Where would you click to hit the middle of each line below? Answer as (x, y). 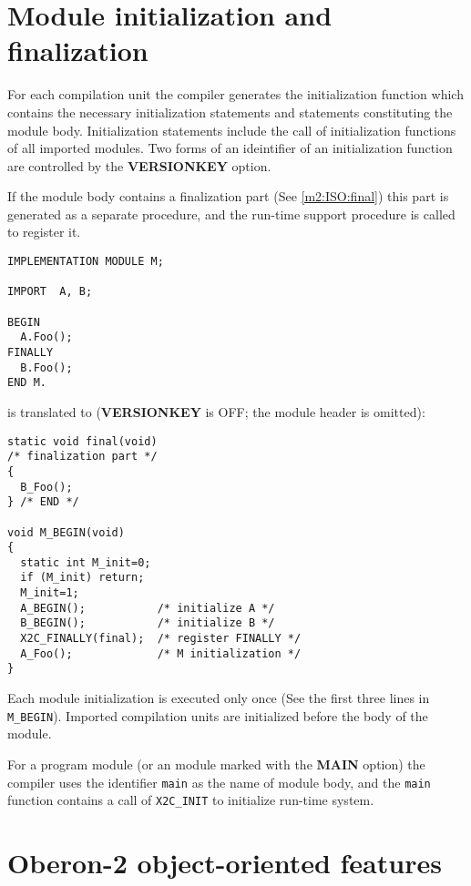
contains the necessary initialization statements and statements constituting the (230, 112)
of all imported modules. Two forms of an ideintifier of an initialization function (230, 148)
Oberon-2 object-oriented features (225, 862)
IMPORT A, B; (50, 292)
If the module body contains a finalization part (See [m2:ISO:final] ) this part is (228, 196)
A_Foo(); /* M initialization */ (161, 653)
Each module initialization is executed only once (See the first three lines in (219, 698)
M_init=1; (50, 593)
